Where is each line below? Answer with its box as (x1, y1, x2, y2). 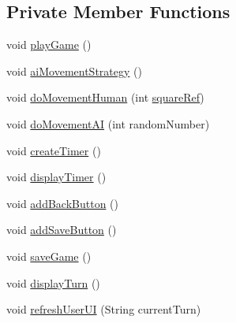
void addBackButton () (6, 195, 118, 211)
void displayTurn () (6, 274, 100, 291)
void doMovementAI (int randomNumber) (6, 115, 210, 132)
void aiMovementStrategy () (6, 62, 142, 79)
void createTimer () (6, 142, 101, 158)
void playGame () (6, 36, 92, 53)
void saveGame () (6, 247, 92, 264)
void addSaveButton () (6, 221, 117, 238)
